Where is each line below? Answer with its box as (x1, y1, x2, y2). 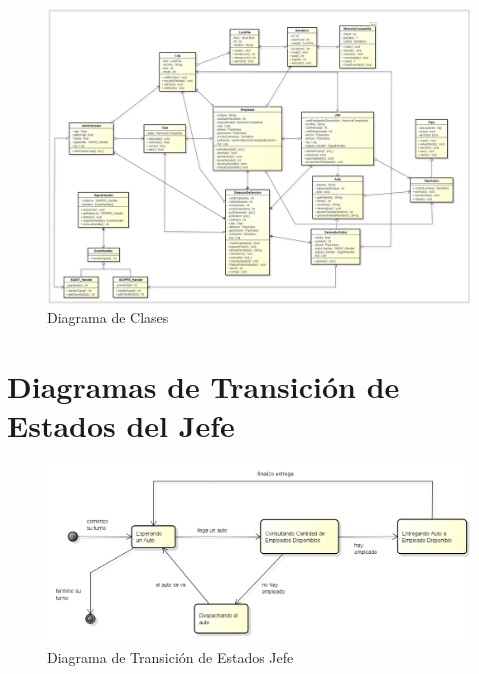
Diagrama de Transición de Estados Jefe (47, 647, 294, 668)
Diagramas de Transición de (7, 366, 400, 407)
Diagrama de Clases (47, 307, 169, 328)
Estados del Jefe (7, 405, 235, 446)
